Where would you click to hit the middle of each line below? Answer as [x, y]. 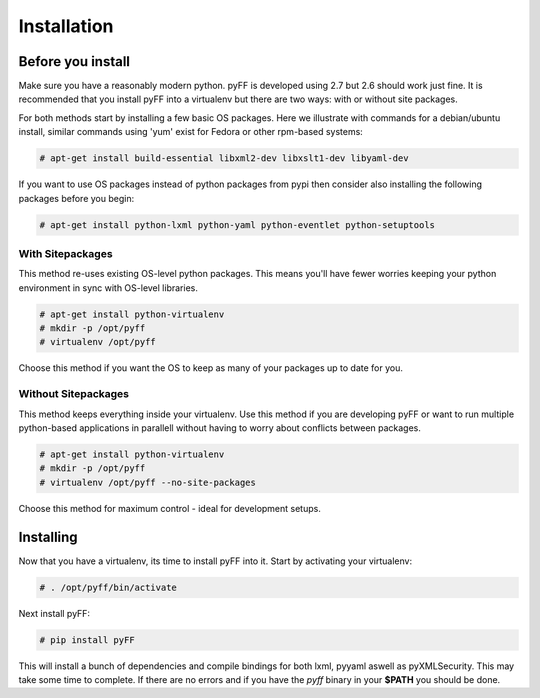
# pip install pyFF [87, 639]
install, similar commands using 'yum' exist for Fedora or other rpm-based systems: [191, 132]
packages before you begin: [76, 198]
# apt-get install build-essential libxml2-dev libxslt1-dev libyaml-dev [224, 158]
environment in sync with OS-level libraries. [108, 287]
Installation [66, 26]
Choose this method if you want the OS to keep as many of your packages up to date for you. [211, 368]
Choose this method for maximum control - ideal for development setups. [170, 508]
